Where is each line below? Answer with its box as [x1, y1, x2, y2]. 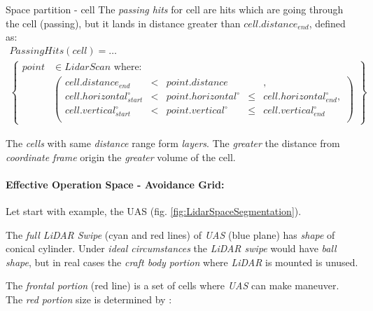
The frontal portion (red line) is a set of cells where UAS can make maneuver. [6, 278, 339, 293]
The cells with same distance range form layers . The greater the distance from [6, 135, 340, 150]
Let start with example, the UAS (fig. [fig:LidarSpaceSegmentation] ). [6, 203, 302, 218]
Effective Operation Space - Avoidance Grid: [6, 177, 225, 191]
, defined [309, 15, 346, 30]
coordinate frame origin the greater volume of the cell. [6, 149, 236, 164]
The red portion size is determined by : [6, 291, 172, 306]
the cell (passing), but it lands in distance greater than [6, 15, 241, 30]
